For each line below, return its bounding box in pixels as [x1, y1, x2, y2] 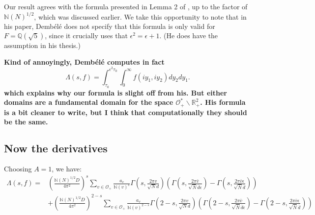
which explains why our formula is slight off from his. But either [4, 87, 227, 97]
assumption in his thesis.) [4, 40, 81, 50]
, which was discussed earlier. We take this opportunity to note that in [34, 11, 247, 22]
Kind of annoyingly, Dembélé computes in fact [4, 56, 165, 67]
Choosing [4, 164, 32, 174]
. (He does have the [159, 30, 218, 41]
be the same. [4, 117, 48, 127]
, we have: [52, 164, 82, 174]
